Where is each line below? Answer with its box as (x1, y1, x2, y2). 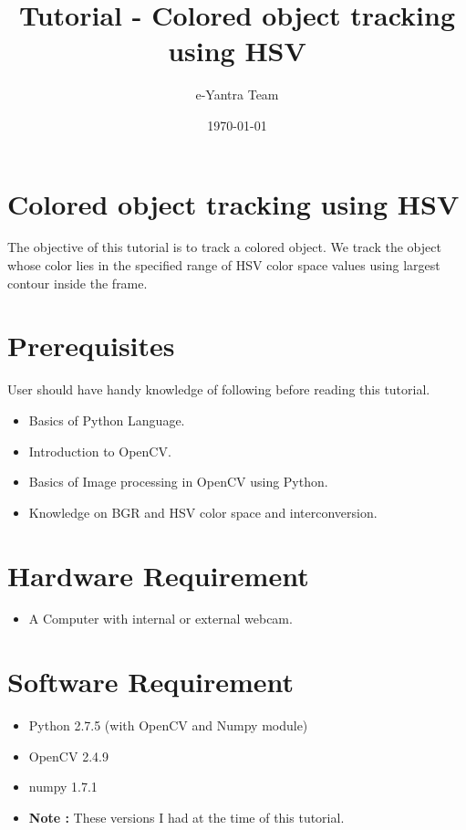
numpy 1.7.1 (28, 777, 98, 796)
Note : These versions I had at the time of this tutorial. (28, 807, 345, 826)
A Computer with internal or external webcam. (28, 609, 293, 628)
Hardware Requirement (7, 556, 309, 594)
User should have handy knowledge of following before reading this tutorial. (7, 380, 430, 399)
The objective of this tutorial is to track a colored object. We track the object (7, 237, 441, 257)
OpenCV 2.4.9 (28, 746, 109, 765)
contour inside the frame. (7, 273, 148, 292)
